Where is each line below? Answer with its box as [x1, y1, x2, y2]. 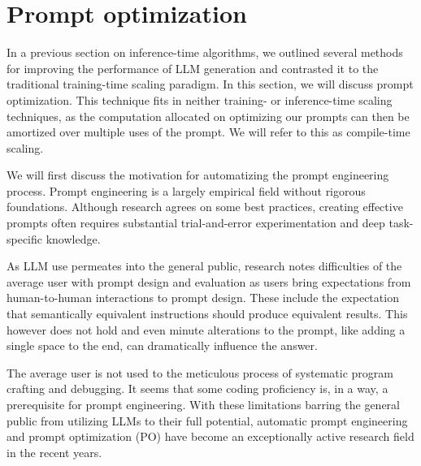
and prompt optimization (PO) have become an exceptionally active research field [7, 428, 414, 445]
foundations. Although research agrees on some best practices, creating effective [7, 198, 403, 215]
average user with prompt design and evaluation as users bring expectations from [7, 273, 411, 290]
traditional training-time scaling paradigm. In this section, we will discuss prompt [7, 76, 414, 93]
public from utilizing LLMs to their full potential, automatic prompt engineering [7, 412, 408, 429]
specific [7, 230, 43, 247]
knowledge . [46, 230, 101, 247]
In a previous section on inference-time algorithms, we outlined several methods [7, 44, 403, 61]
